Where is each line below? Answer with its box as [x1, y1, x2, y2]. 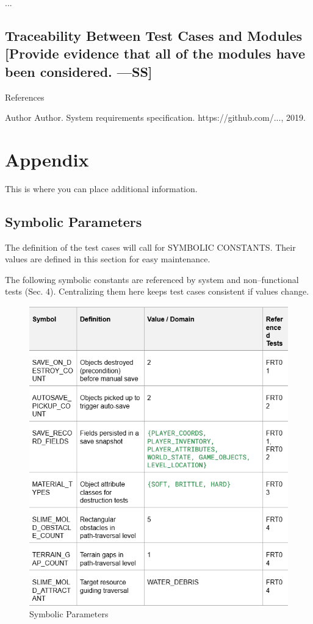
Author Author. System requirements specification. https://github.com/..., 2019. [5, 111, 306, 124]
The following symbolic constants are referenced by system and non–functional [5, 273, 299, 285]
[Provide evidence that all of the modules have [5, 44, 306, 63]
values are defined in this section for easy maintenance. [5, 253, 210, 265]
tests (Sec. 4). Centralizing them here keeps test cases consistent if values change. [5, 285, 309, 298]
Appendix [5, 146, 89, 171]
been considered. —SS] [5, 62, 153, 81]
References [5, 90, 45, 103]
